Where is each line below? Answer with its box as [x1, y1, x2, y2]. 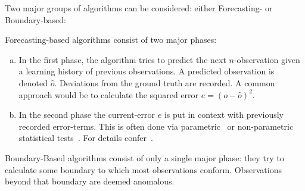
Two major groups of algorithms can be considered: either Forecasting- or [5, 2, 273, 14]
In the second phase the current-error [18, 108, 155, 121]
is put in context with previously [164, 108, 284, 121]
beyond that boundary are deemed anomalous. [5, 175, 175, 187]
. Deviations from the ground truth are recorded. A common [54, 76, 275, 89]
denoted [18, 76, 48, 89]
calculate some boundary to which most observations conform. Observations [5, 163, 282, 176]
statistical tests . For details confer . [18, 131, 153, 144]
